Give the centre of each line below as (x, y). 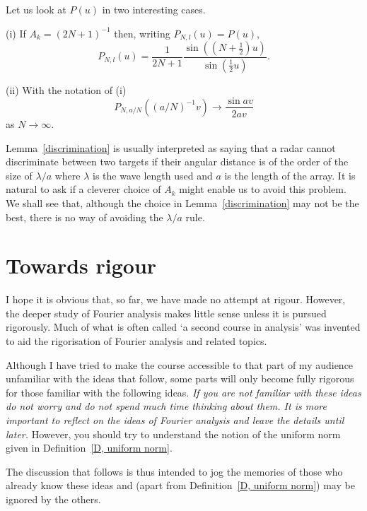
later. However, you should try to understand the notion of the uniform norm (173, 434)
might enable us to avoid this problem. (263, 189)
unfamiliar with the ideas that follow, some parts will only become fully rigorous (180, 378)
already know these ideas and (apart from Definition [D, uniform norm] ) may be (180, 485)
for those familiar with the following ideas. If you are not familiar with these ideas (183, 392)
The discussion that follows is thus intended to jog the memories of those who (174, 471)
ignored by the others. (53, 499)
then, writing (142, 33)
